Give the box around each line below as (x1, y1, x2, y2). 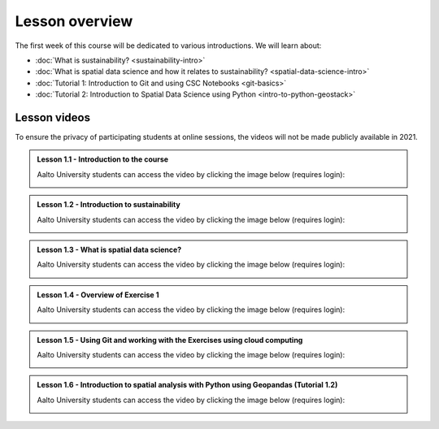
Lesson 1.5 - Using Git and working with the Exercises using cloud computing (37, 335, 303, 344)
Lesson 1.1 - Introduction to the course (37, 154, 169, 164)
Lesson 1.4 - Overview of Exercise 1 (37, 289, 159, 300)
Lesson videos (15, 110, 91, 124)
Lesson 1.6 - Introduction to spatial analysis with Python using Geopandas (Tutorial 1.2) (37, 380, 338, 390)
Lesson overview (15, 12, 133, 30)
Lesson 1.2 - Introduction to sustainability (37, 200, 180, 210)
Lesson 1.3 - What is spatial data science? (37, 245, 182, 254)
